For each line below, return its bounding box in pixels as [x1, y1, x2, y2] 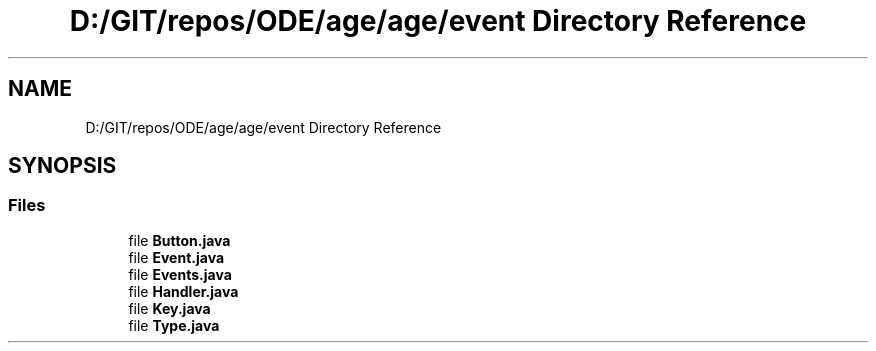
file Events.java [128, 265, 232, 283]
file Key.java [128, 299, 211, 317]
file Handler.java [128, 282, 239, 300]
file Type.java [128, 316, 220, 334]
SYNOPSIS [8, 153, 117, 179]
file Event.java [128, 248, 225, 266]
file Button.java [128, 231, 231, 249]
